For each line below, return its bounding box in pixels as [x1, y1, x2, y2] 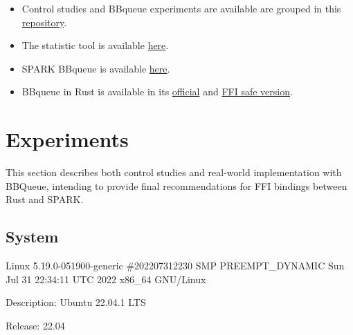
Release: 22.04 [6, 318, 65, 332]
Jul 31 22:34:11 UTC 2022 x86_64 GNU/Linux [6, 271, 206, 286]
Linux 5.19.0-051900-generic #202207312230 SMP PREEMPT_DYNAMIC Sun [6, 258, 345, 273]
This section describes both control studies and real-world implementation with [6, 165, 342, 180]
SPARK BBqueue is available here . [21, 61, 170, 75]
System [6, 226, 59, 247]
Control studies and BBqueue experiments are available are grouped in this [21, 1, 341, 15]
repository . [21, 15, 67, 29]
